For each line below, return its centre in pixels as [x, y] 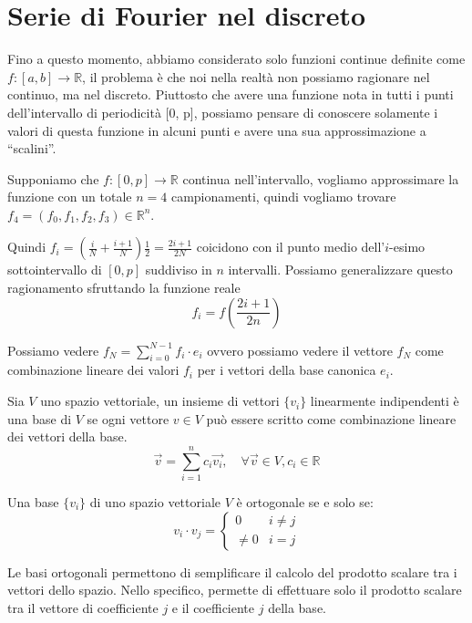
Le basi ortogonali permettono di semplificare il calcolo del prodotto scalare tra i [232, 571]
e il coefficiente [213, 607]
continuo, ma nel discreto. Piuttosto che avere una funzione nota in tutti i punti [231, 94]
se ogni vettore [128, 418]
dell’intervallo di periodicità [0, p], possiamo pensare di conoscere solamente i [223, 112]
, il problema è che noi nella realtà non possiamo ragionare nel [256, 76]
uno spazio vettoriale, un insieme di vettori [160, 401]
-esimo [407, 247]
